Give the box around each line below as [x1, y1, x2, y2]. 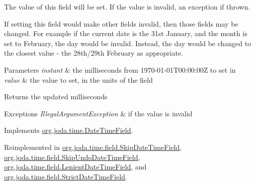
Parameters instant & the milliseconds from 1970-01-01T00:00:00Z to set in [4, 64, 236, 75]
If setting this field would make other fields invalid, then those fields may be [4, 18, 238, 29]
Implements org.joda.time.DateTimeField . [4, 125, 133, 135]
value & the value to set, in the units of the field [4, 74, 153, 85]
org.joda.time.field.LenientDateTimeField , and [4, 161, 147, 172]
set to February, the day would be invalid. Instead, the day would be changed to [4, 38, 251, 48]
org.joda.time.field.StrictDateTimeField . [4, 171, 127, 181]
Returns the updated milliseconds [4, 91, 108, 102]
